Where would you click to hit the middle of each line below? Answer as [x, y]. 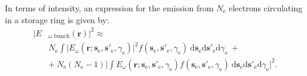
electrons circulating [266, 8]
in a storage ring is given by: [57, 19]
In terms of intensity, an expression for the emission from [109, 8]
